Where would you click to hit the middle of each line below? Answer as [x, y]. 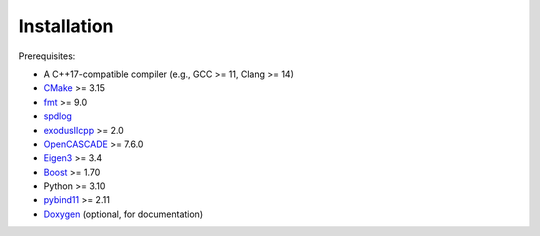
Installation [66, 26]
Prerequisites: [47, 56]
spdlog [57, 116]
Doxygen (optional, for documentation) [123, 214]
